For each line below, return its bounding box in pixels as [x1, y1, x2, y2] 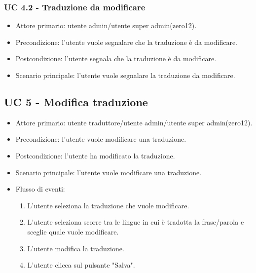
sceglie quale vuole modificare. [27, 226, 119, 236]
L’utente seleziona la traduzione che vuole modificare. [27, 200, 189, 210]
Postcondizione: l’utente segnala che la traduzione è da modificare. [15, 53, 217, 64]
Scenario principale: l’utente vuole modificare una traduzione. [15, 167, 202, 177]
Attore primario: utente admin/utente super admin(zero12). [15, 20, 197, 31]
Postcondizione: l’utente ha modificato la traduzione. [15, 150, 175, 160]
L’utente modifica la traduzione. [27, 243, 124, 253]
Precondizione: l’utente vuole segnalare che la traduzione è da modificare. [15, 37, 237, 47]
